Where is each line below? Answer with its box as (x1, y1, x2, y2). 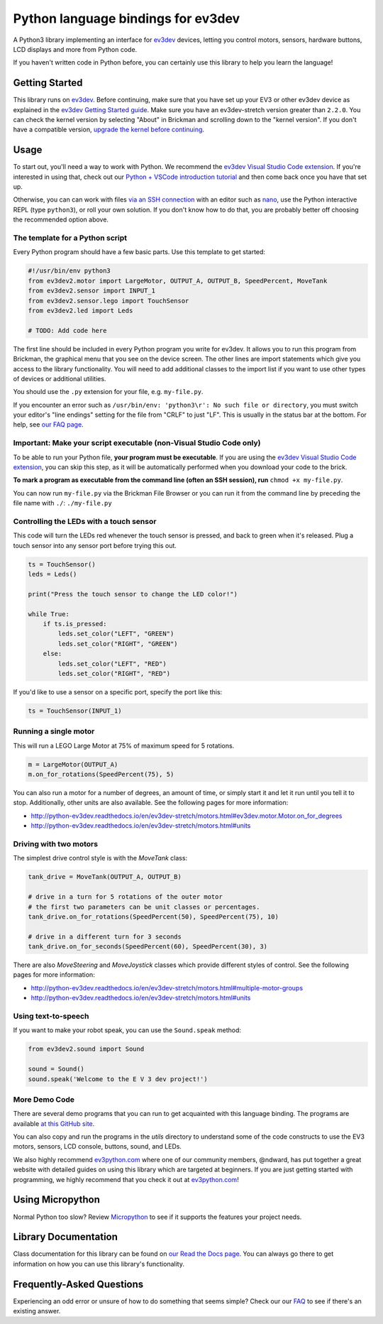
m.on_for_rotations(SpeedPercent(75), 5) (28, 770, 174, 779)
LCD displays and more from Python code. (13, 45, 138, 53)
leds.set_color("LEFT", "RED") (57, 660, 167, 667)
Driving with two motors (13, 838, 99, 848)
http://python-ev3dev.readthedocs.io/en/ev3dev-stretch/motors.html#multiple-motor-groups (30, 983, 304, 992)
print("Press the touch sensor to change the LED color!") (28, 590, 238, 598)
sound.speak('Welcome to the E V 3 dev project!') (28, 1075, 209, 1083)
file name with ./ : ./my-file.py (13, 499, 113, 508)
